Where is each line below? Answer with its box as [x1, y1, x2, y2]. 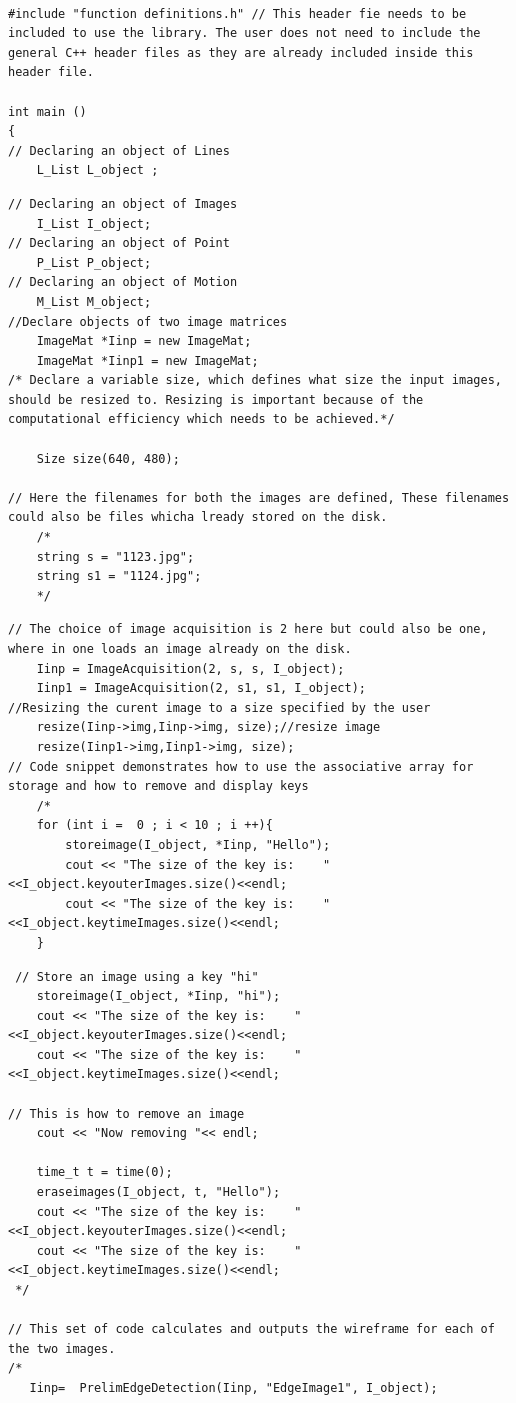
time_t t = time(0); [36, 1165, 173, 1180]
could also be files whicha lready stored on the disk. [8, 510, 388, 525]
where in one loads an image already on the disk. [8, 642, 352, 656]
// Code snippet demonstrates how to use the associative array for [8, 759, 474, 774]
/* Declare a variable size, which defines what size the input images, [8, 373, 502, 388]
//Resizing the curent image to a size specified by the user [8, 700, 431, 715]
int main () [8, 104, 87, 119]
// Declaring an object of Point [8, 236, 230, 251]
